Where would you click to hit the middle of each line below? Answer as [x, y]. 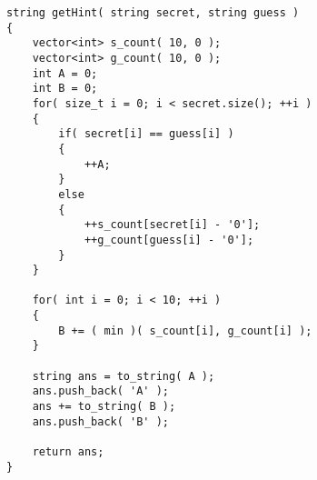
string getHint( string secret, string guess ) [153, 13]
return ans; [68, 452]
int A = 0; [65, 73]
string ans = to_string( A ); [124, 376]
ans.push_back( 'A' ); [100, 391]
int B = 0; [65, 89]
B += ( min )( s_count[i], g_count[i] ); [185, 330]
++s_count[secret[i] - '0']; [172, 225]
